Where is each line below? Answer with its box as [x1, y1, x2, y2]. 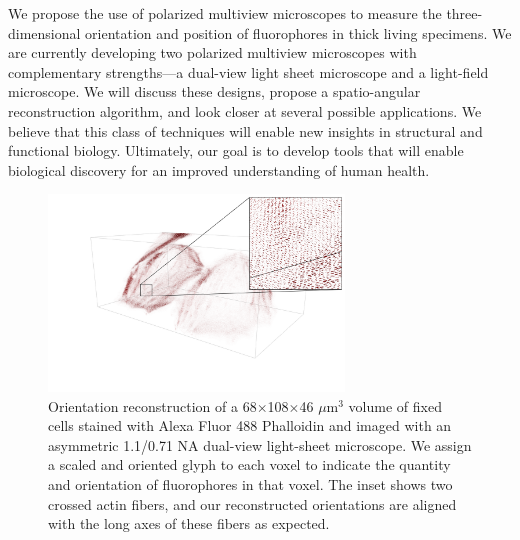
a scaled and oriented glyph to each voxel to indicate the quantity [48, 454, 451, 475]
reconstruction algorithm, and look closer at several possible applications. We [8, 100, 482, 121]
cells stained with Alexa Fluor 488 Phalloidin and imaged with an [48, 415, 452, 436]
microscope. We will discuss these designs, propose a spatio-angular [8, 81, 421, 102]
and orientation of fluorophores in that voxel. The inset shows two [48, 473, 453, 494]
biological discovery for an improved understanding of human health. [8, 159, 430, 180]
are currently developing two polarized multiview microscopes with [8, 42, 417, 63]
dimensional [8, 22, 81, 43]
